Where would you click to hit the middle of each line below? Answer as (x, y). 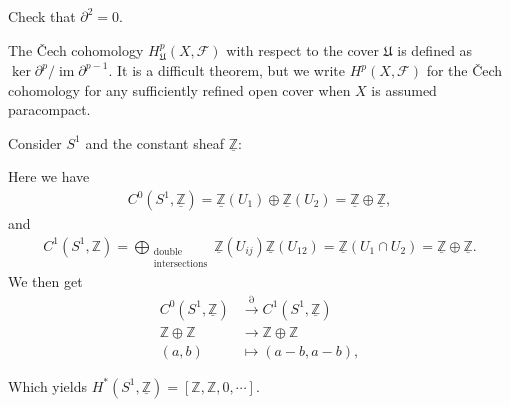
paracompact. (49, 109)
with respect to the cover (302, 49)
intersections (180, 264)
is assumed (404, 89)
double (168, 251)
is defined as (435, 49)
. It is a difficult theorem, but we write (227, 70)
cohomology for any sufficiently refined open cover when (179, 89)
